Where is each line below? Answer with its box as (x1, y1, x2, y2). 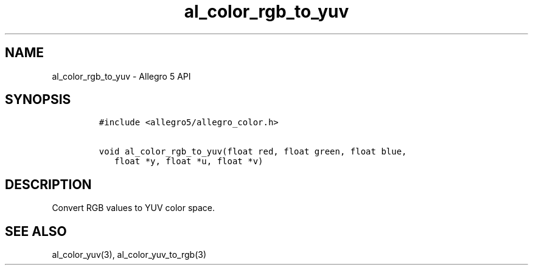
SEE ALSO (5, 223, 67, 239)
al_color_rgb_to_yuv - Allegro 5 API (52, 71, 191, 81)
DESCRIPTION (5, 176, 92, 192)
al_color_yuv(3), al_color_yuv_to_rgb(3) (52, 249, 207, 260)
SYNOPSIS (5, 92, 71, 108)
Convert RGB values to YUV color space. (52, 202, 215, 213)
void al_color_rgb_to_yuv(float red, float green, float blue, (99, 147, 407, 157)
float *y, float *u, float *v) (114, 156, 263, 167)
